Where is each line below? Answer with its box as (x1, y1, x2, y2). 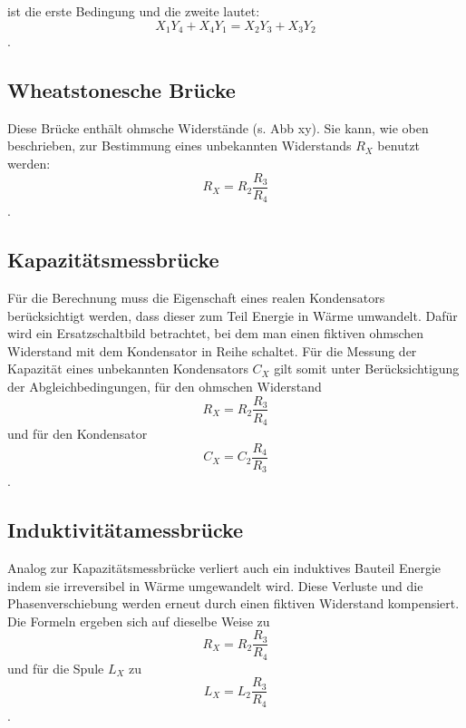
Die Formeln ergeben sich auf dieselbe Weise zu (7, 611, 270, 630)
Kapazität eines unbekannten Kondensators (7, 359, 248, 378)
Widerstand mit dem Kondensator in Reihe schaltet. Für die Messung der (7, 341, 417, 360)
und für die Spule (7, 658, 104, 677)
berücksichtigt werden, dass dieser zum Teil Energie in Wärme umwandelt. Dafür (7, 306, 458, 325)
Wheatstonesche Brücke (7, 76, 236, 104)
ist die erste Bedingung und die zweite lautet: (7, 2, 260, 20)
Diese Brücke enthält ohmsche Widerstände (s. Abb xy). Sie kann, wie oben (7, 118, 429, 137)
